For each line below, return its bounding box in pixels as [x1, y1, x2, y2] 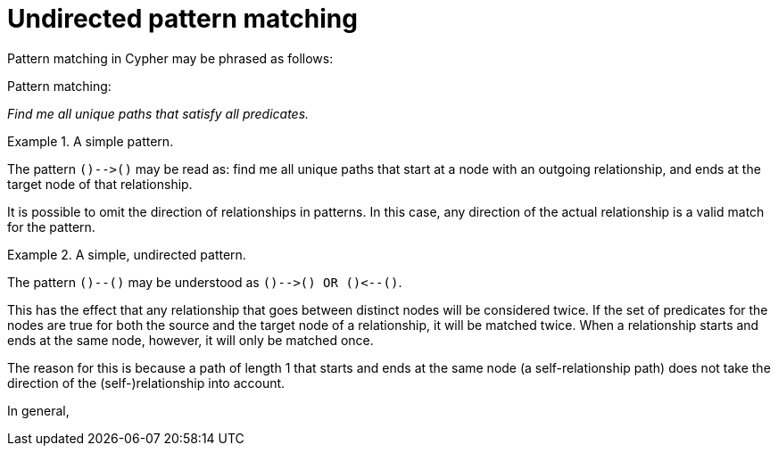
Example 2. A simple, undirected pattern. [7, 246, 246, 262]
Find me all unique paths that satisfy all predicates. [7, 105, 310, 121]
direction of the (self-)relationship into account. [7, 375, 286, 391]
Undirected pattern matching [7, 4, 358, 34]
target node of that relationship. [7, 176, 193, 192]
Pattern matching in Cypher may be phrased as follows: [7, 50, 334, 66]
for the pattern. [7, 218, 95, 235]
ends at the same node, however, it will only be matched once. [7, 332, 374, 348]
